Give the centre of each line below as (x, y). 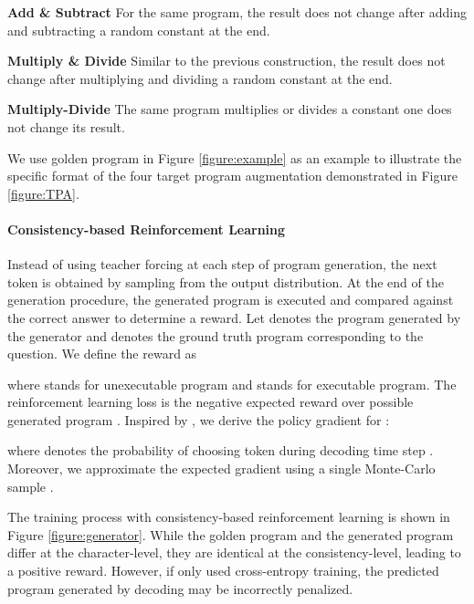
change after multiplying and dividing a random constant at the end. (200, 78)
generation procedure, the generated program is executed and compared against (231, 300)
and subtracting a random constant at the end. (139, 30)
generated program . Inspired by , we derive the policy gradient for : (199, 419)
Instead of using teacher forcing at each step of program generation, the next (222, 264)
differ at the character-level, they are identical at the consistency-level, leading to (234, 552)
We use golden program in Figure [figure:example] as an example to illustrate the (235, 157)
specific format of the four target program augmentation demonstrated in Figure (232, 176)
